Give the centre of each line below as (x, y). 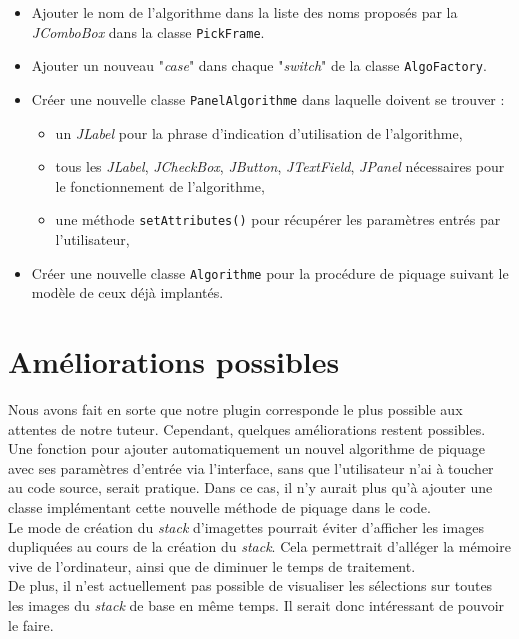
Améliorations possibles (174, 361)
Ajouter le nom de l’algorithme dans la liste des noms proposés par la (244, 12)
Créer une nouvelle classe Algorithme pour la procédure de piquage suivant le (270, 272)
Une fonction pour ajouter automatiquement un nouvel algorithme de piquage (246, 448)
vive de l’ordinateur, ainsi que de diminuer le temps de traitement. (212, 565)
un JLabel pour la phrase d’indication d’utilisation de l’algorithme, (259, 132)
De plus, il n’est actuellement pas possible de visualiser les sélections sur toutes (250, 585)
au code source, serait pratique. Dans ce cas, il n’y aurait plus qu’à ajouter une (250, 487)
